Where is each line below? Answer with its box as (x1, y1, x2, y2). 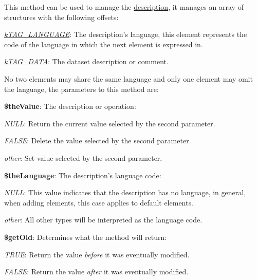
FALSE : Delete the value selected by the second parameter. (4, 135, 191, 146)
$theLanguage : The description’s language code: (4, 170, 161, 180)
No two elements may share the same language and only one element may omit (4, 73, 253, 84)
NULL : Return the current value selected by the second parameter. (4, 118, 215, 128)
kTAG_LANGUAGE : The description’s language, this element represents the (4, 29, 247, 40)
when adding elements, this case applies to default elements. (4, 197, 193, 208)
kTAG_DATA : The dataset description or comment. (4, 56, 169, 67)
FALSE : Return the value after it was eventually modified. (4, 266, 189, 277)
